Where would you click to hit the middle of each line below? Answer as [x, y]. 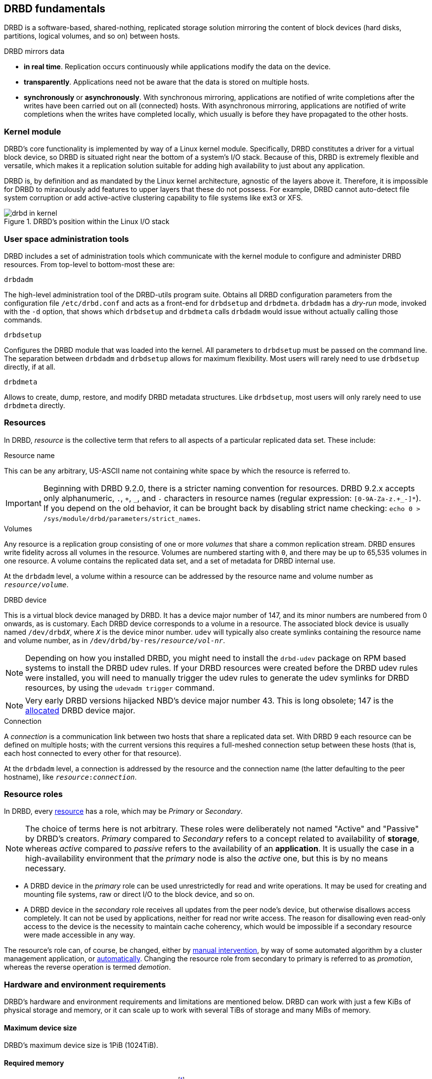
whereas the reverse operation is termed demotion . [87, 967]
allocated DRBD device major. [80, 710]
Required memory [34, 1063]
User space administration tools [66, 239]
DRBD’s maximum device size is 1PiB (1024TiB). [81, 1045]
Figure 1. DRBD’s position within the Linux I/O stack [87, 222]
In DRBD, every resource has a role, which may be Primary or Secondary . [123, 811]
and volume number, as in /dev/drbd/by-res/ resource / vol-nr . [115, 640]
